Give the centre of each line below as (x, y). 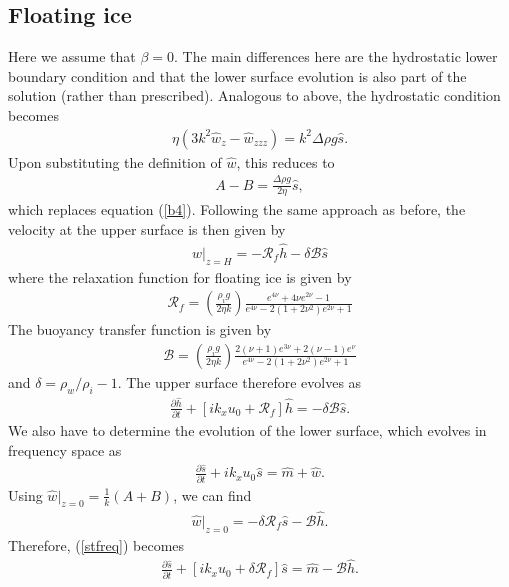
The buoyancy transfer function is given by (140, 329)
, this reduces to (285, 161)
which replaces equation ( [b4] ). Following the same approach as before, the (237, 209)
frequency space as (65, 449)
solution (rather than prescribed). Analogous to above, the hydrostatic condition (254, 95)
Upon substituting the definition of (115, 161)
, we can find (212, 494)
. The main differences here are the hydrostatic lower (335, 56)
